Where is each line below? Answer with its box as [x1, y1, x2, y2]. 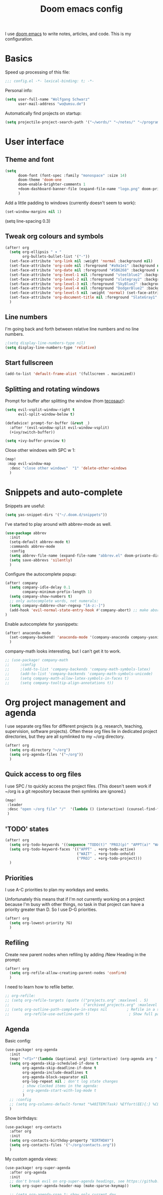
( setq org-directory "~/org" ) [9, 748, 70, 752]
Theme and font [5, 155, 54, 164]
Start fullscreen [5, 358, 53, 366]
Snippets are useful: [5, 503, 45, 509]
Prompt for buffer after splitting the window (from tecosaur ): [5, 398, 125, 404]
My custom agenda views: [5, 1156, 58, 1162]
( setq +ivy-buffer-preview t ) [5, 439, 66, 443]
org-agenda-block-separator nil [22, 1075, 88, 1079]
